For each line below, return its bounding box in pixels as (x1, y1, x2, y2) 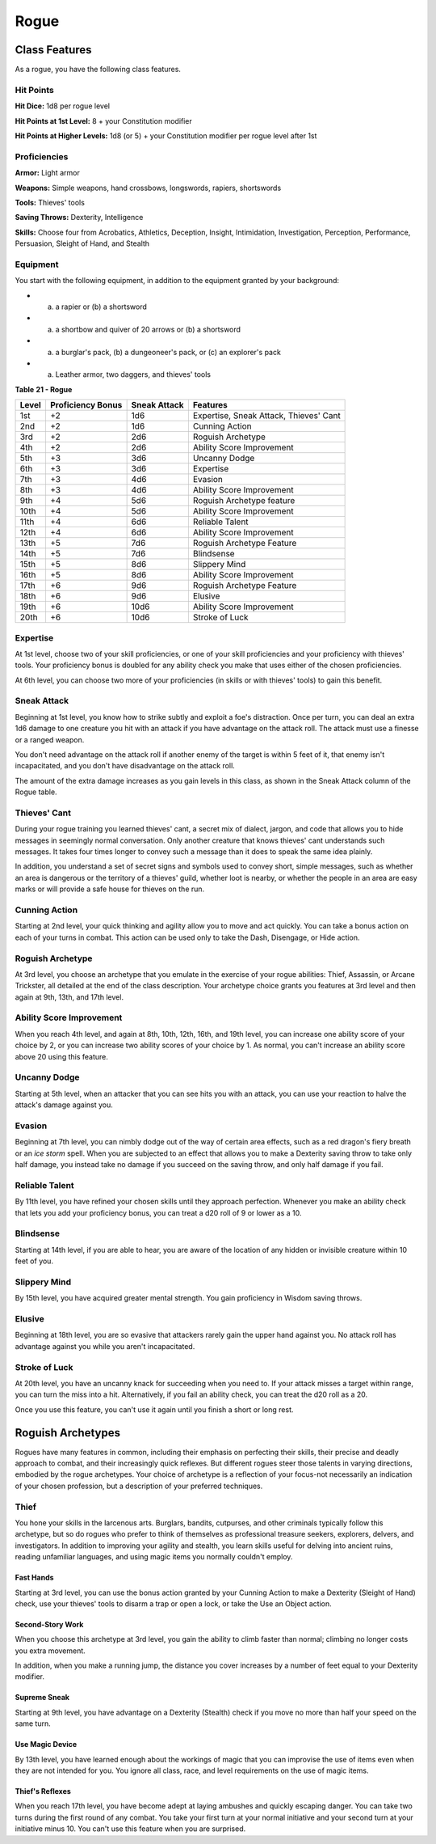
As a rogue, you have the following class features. (15, 65, 182, 74)
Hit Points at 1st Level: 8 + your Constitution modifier (15, 116, 193, 125)
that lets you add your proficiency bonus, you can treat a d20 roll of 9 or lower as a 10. (15, 1207, 302, 1217)
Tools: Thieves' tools (15, 197, 85, 207)
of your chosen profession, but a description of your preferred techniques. (15, 1481, 263, 1491)
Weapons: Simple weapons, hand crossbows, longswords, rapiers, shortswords (15, 183, 282, 192)
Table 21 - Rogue (15, 384, 73, 394)
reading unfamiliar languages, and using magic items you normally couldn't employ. (15, 1552, 293, 1562)
